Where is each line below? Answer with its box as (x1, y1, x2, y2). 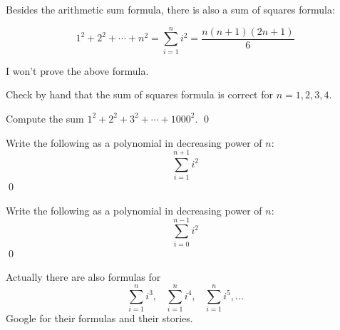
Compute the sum (6, 110, 84, 125)
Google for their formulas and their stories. (6, 310, 193, 325)
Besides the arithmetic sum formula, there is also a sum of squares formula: (6, 2, 335, 16)
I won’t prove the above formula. (6, 63, 149, 78)
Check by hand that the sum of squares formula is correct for (6, 87, 273, 102)
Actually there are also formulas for (6, 269, 161, 284)
